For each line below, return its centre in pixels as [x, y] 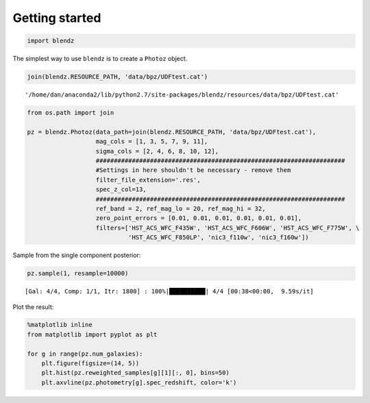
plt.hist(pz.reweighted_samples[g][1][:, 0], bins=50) [135, 373]
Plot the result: [33, 307]
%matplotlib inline [60, 325]
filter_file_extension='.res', [148, 180]
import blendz [51, 41]
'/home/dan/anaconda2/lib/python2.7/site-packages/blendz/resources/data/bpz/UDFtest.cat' [182, 95]
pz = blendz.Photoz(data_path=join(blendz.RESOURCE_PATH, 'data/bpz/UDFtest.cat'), [172, 132]
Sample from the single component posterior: [77, 255]
